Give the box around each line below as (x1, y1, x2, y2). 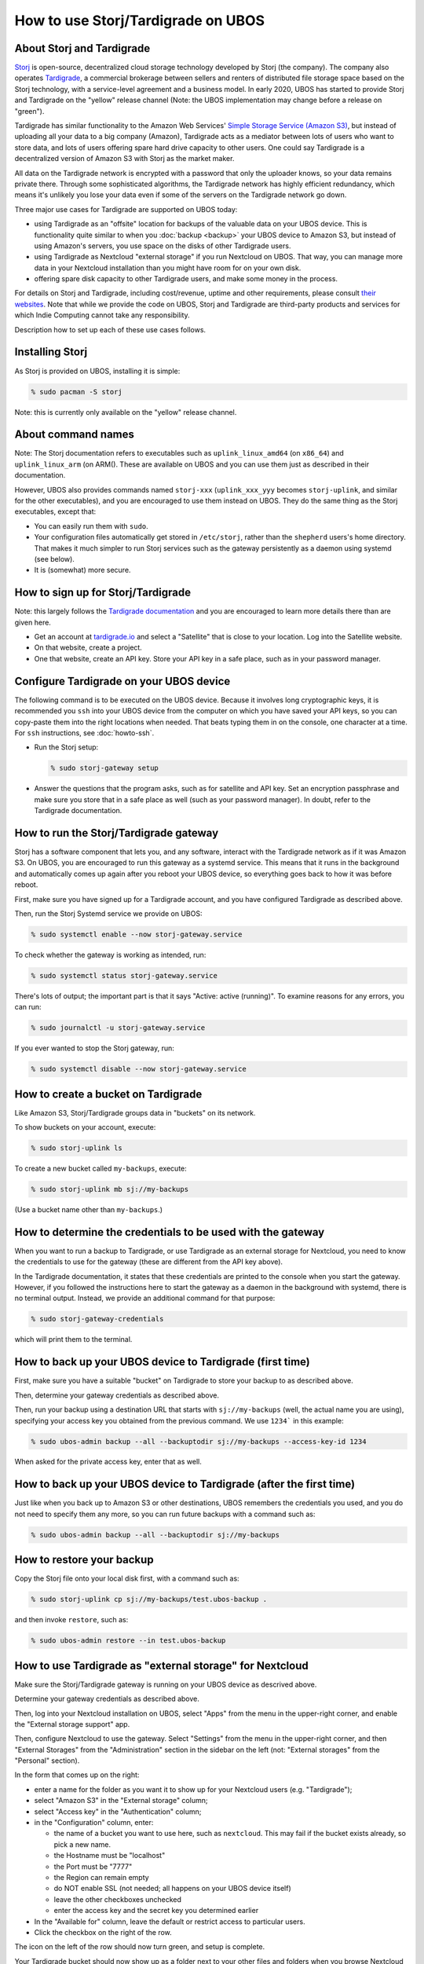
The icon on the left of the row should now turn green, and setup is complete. (14, 1942, 265, 1951)
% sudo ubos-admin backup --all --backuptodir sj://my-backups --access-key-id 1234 (31, 1437, 367, 1446)
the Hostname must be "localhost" (53, 1851, 166, 1860)
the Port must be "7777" (53, 1862, 133, 1871)
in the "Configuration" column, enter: (34, 1818, 154, 1827)
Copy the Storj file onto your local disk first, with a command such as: (14, 1574, 239, 1583)
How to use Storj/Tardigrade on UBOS (14, 12, 265, 29)
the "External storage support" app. (14, 1719, 130, 1728)
